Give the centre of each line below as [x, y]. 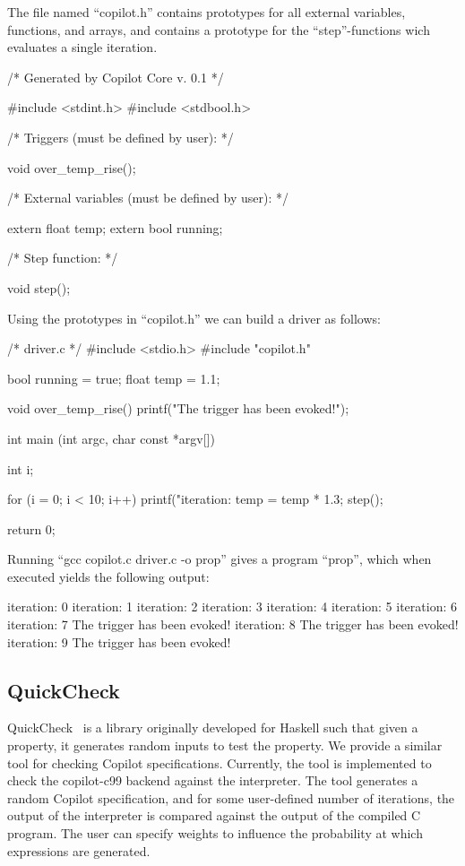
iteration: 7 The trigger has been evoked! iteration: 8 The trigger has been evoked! [233, 624]
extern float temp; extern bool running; [115, 227]
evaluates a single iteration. [82, 47]
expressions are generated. [79, 850]
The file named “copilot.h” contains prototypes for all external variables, [207, 12]
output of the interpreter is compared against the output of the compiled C [214, 815]
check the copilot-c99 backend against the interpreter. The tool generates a [213, 780]
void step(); [39, 287]
